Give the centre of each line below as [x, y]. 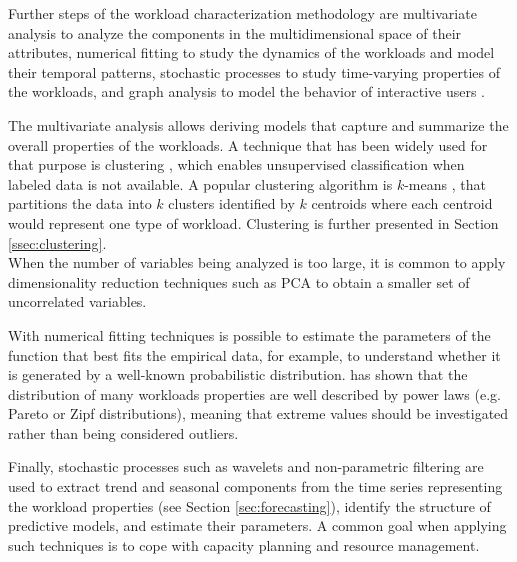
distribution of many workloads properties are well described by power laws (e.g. [254, 393]
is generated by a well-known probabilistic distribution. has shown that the [238, 374]
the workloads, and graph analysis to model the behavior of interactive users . [246, 91]
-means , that [445, 183]
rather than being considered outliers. [123, 432]
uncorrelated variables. [77, 301]
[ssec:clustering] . [57, 242]
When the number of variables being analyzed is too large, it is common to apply [257, 262]
